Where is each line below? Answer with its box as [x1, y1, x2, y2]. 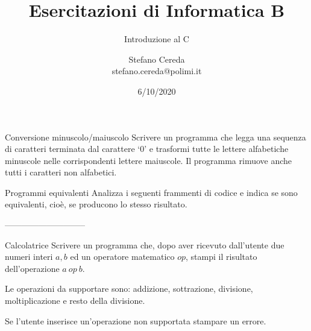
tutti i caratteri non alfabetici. [5, 166, 117, 178]
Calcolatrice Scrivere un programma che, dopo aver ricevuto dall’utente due [5, 238, 284, 251]
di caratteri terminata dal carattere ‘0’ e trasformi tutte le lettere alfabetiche [5, 142, 289, 155]
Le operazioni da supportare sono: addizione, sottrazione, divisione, [5, 282, 253, 295]
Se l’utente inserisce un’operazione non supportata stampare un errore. [5, 314, 266, 327]
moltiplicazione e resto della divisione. [5, 294, 145, 307]
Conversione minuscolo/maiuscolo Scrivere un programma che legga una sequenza [5, 130, 306, 143]
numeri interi [5, 250, 53, 263]
